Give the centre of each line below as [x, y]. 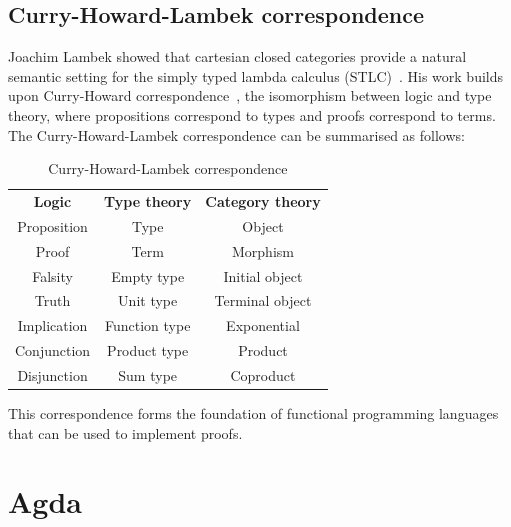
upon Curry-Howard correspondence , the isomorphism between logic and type [250, 95]
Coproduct [263, 374]
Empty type [148, 275]
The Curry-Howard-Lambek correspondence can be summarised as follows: [236, 134]
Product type [148, 350]
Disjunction [52, 374]
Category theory [263, 201]
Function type [147, 325]
